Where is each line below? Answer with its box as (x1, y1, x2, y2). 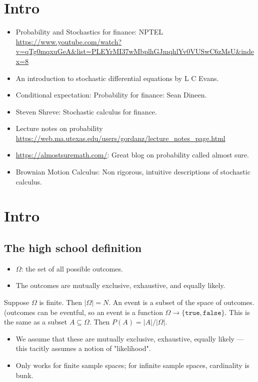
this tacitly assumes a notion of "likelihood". (15, 343, 151, 353)
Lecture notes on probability (15, 123, 103, 133)
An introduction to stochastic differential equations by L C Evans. (15, 72, 219, 83)
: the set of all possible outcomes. (21, 263, 123, 273)
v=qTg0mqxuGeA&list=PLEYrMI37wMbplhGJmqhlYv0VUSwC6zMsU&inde (15, 46, 254, 56)
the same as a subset (4, 316, 67, 327)
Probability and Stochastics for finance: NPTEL (15, 26, 163, 37)
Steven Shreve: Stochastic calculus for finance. (15, 106, 157, 116)
